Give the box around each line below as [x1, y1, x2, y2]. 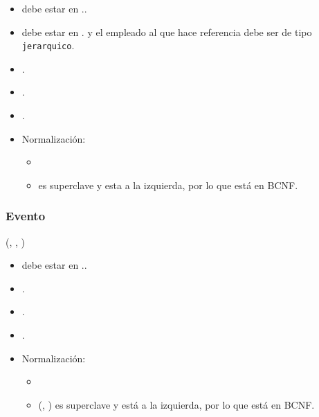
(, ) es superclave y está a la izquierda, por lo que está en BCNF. [38, 397, 315, 411]
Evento [6, 207, 46, 224]
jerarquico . [21, 38, 75, 53]
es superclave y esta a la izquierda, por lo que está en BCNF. [38, 177, 298, 192]
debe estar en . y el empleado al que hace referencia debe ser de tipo [21, 24, 312, 39]
